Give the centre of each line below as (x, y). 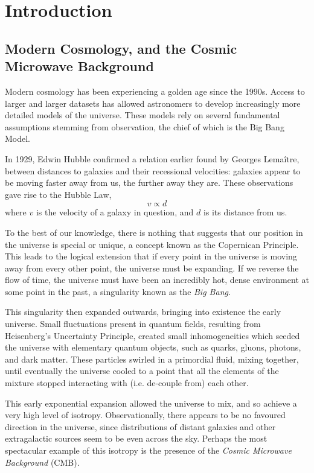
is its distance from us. (245, 212)
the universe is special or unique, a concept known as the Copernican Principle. (152, 244)
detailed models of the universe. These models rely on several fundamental (143, 115)
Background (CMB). (42, 462)
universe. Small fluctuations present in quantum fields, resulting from (133, 324)
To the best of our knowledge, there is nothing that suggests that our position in (154, 232)
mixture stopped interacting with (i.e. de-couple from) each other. (127, 383)
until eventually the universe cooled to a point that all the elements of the (142, 371)
